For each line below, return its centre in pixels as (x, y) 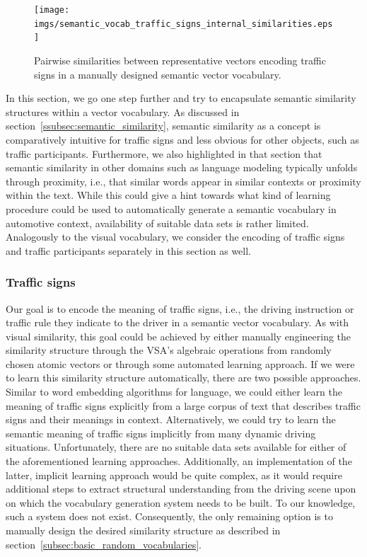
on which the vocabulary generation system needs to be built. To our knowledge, (181, 502)
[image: (52, 10)
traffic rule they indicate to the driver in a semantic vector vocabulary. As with (177, 322)
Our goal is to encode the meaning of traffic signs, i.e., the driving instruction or (180, 308)
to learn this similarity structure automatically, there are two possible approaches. (183, 378)
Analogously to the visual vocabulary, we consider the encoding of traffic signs (175, 237)
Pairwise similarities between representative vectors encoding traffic (180, 60)
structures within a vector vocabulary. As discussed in (123, 111)
